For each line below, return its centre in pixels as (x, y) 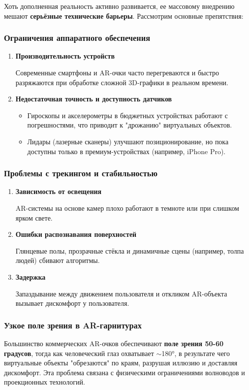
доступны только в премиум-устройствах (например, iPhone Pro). (126, 151)
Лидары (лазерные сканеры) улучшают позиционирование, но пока (128, 141)
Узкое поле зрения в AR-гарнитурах (73, 325)
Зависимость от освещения (59, 191)
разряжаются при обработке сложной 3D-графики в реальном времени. (122, 82)
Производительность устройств (65, 56)
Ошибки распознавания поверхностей (76, 234)
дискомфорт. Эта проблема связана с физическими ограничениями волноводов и (124, 372)
